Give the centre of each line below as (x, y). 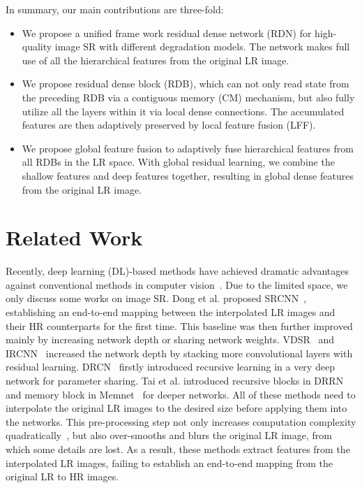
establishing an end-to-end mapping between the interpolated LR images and (171, 312)
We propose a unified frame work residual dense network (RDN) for (167, 33)
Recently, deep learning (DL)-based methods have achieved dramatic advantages (178, 271)
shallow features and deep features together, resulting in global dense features (188, 175)
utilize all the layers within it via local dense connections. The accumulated (183, 111)
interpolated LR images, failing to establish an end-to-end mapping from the (169, 462)
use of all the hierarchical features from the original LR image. (156, 60)
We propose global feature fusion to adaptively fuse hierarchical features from (188, 148)
